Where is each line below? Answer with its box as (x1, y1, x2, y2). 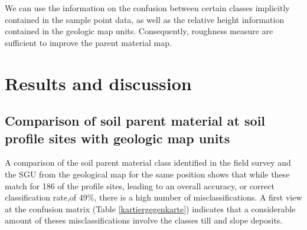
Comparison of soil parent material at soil (5, 111, 266, 130)
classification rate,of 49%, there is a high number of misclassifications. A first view (5, 191, 302, 203)
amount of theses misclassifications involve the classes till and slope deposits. (5, 214, 283, 226)
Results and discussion (5, 71, 192, 95)
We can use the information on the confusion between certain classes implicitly (5, 2, 290, 14)
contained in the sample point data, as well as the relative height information (5, 13, 285, 25)
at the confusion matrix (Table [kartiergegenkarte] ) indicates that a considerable (5, 202, 296, 215)
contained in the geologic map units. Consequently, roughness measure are (5, 25, 273, 37)
